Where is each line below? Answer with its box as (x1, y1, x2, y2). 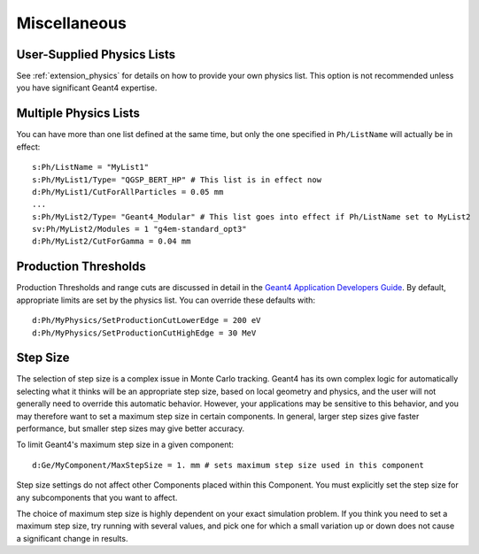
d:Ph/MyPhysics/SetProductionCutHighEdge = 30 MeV (32, 327, 257, 338)
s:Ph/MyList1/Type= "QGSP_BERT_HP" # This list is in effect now (32, 174, 322, 185)
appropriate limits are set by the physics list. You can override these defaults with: (16, 295, 316, 305)
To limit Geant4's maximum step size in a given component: (16, 439, 235, 450)
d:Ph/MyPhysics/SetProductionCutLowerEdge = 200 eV (32, 315, 261, 326)
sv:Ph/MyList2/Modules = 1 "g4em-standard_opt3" (32, 224, 247, 235)
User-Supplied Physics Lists (16, 47, 176, 62)
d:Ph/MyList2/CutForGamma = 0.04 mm (32, 236, 191, 247)
